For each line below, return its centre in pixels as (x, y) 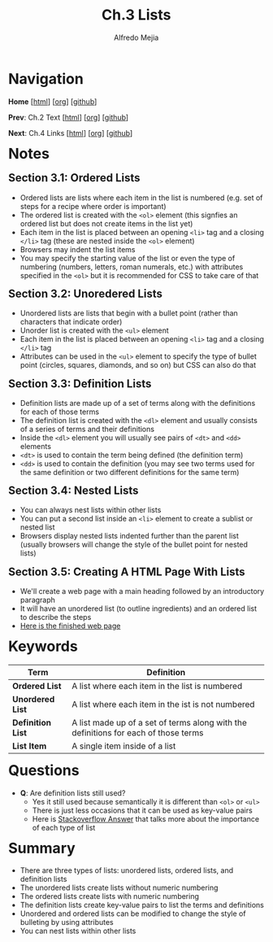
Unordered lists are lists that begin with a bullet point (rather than (129, 313)
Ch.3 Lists (136, 15)
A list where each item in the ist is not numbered (163, 704)
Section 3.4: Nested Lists (74, 491)
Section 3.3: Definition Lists (80, 384)
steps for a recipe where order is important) (93, 206)
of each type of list (64, 827)
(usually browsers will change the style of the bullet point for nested (134, 545)
